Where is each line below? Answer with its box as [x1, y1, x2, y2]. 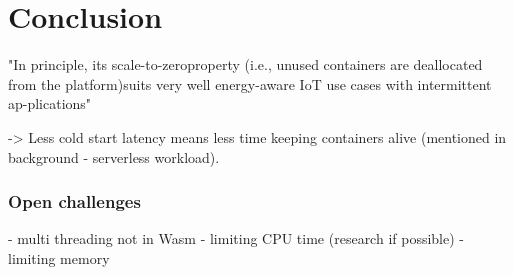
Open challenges [8, 189, 141, 214]
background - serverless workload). [8, 146, 220, 167]
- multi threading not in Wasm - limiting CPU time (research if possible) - [8, 228, 464, 249]
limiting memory [8, 247, 110, 268]
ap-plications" [8, 93, 92, 114]
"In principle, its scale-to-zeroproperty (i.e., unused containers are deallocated [8, 54, 483, 75]
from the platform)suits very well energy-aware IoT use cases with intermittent [8, 73, 492, 94]
